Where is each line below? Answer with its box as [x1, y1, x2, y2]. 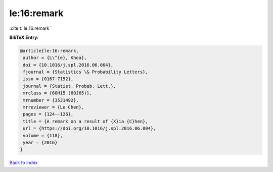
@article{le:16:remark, [20, 48, 79, 53]
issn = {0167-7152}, [23, 76, 74, 82]
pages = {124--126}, [23, 111, 74, 117]
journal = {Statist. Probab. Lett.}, [23, 83, 116, 89]
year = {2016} [23, 140, 58, 145]
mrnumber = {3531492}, [23, 97, 79, 103]
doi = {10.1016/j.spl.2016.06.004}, [23, 62, 114, 68]
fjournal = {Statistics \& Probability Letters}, [23, 69, 149, 75]
